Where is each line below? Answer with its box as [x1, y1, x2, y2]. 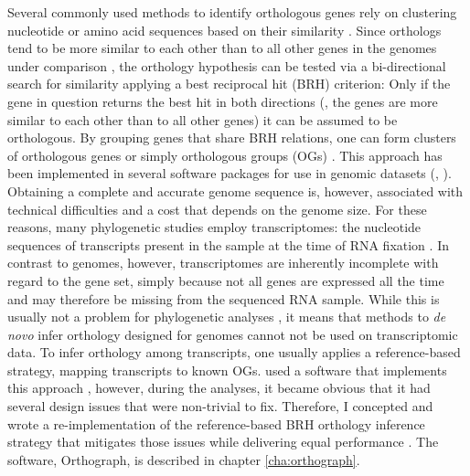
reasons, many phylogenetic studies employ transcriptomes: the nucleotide [7, 217, 422, 237]
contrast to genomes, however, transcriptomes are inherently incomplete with [7, 253, 439, 272]
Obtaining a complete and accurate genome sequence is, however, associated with [7, 181, 464, 200]
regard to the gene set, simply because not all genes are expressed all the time [7, 270, 444, 290]
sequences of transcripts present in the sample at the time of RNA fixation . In [7, 235, 449, 254]
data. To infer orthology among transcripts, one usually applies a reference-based [7, 343, 461, 362]
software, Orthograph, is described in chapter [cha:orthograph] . [7, 450, 360, 469]
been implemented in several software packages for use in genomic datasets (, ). [7, 164, 452, 183]
